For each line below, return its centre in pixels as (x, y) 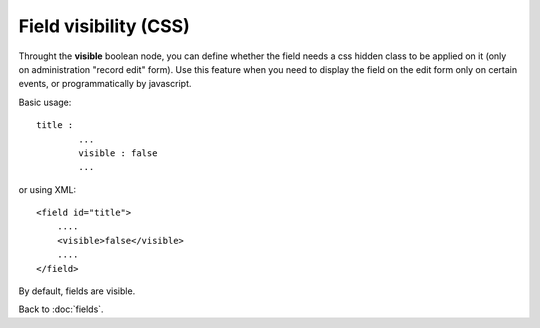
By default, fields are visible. (77, 291)
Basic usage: (45, 102)
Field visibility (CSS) (104, 26)
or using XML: (47, 189)
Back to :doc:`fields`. (61, 309)
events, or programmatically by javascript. (105, 84)
